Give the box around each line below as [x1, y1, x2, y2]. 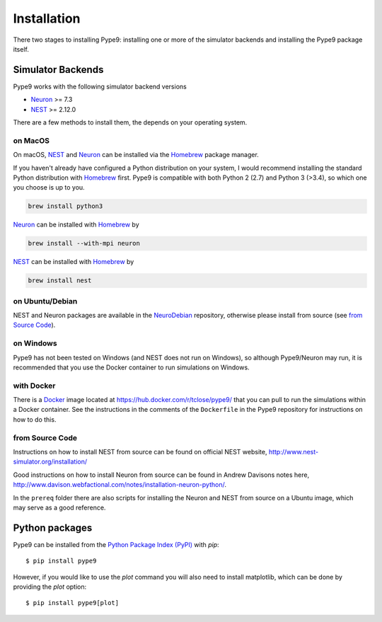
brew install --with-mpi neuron [28, 239, 141, 248]
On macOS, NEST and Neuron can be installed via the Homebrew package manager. [13, 151, 260, 159]
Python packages [13, 522, 93, 534]
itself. [13, 45, 30, 53]
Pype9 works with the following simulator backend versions [13, 82, 187, 91]
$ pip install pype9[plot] [25, 599, 120, 607]
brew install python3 [28, 202, 103, 210]
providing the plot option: [13, 582, 87, 591]
